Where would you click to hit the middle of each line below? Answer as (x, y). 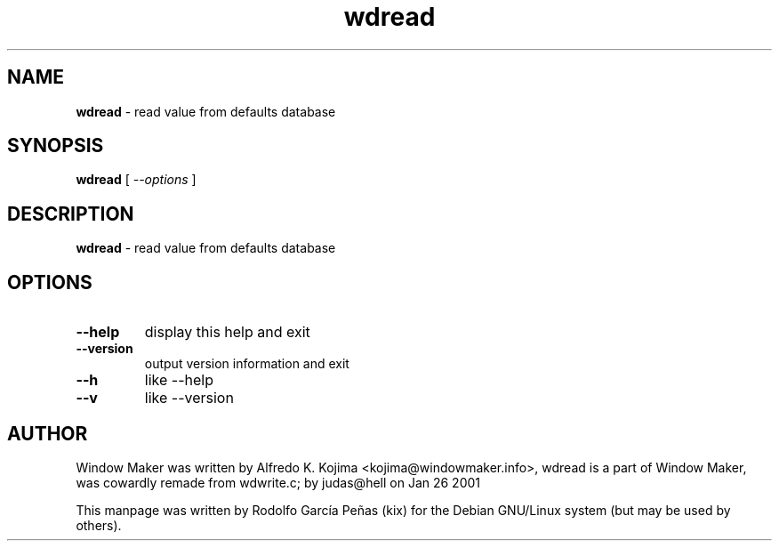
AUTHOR (48, 433)
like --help (179, 380)
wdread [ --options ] (136, 180)
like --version (189, 398)
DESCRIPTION (71, 214)
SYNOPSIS (56, 146)
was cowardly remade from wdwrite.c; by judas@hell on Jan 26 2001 (278, 482)
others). (99, 525)
